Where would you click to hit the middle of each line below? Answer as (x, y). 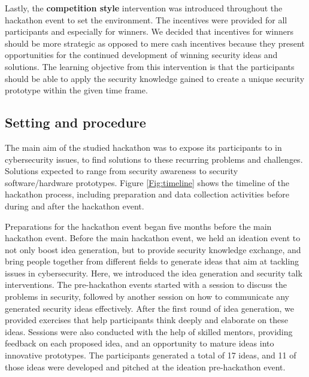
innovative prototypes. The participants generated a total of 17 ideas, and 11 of (151, 355)
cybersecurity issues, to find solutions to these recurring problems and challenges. (154, 159)
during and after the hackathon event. (75, 206)
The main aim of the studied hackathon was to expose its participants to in (143, 147)
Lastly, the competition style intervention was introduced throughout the (144, 8)
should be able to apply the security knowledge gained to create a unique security (155, 78)
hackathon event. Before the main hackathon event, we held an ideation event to (153, 238)
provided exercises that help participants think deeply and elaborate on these (146, 320)
